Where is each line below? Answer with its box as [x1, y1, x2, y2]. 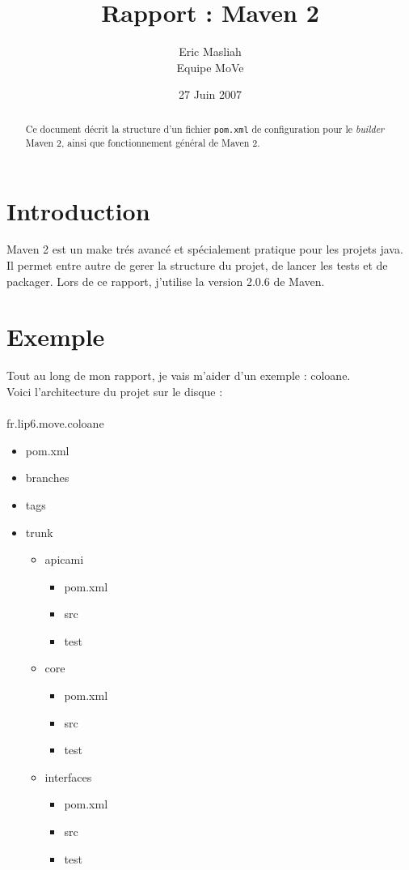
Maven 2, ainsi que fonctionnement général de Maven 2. [25, 135, 260, 149]
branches [25, 469, 70, 486]
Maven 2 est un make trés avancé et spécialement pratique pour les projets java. [6, 241, 403, 258]
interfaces [44, 768, 92, 785]
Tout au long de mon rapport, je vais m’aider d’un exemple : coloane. [6, 367, 351, 384]
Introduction [6, 194, 150, 227]
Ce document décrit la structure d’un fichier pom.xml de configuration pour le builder [25, 122, 385, 135]
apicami [44, 551, 84, 568]
